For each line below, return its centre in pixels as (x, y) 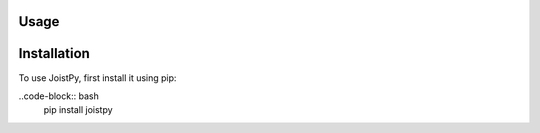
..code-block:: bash (58, 96)
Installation (54, 53)
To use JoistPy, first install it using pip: (97, 77)
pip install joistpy (78, 110)
